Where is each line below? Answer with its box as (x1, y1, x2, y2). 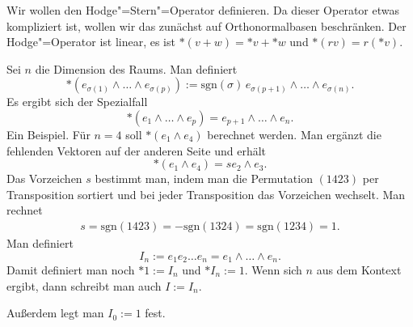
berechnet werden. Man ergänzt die (207, 125, 381, 142)
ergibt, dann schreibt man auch (6, 277, 162, 294)
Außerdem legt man (6, 304, 104, 321)
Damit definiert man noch (6, 261, 135, 278)
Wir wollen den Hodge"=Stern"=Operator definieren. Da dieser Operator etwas (6, 2, 399, 18)
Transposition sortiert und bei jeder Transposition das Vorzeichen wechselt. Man (6, 185, 406, 202)
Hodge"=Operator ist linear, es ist (6, 33, 175, 50)
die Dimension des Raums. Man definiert (35, 60, 238, 77)
